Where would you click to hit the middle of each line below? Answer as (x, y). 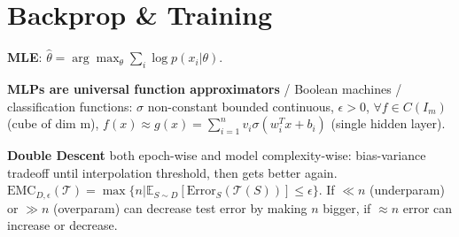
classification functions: (70, 106)
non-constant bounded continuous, (241, 106)
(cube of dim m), (53, 123)
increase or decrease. (62, 225)
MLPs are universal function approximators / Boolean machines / (205, 88)
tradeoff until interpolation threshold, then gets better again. (172, 172)
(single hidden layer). (388, 123)
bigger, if (347, 207)
